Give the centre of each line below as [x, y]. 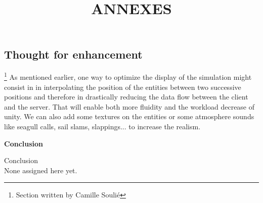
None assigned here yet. [41, 170]
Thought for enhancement [73, 54]
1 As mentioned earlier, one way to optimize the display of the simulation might [128, 76]
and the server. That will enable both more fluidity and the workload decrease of [129, 106]
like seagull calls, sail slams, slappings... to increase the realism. [102, 126]
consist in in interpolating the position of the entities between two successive [123, 87]
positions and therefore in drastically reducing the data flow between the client [126, 97]
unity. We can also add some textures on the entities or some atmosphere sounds [129, 116]
